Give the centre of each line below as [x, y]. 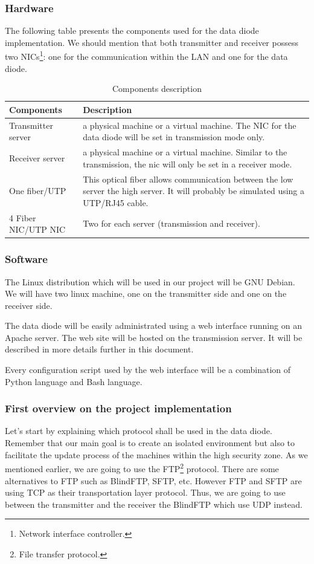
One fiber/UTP [38, 191]
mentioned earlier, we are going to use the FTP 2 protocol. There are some [142, 468]
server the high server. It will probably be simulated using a [194, 191]
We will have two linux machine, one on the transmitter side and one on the [146, 293]
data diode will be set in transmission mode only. [174, 137]
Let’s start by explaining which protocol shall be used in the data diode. [139, 431]
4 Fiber [23, 217]
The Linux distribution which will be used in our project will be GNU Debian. [150, 281]
